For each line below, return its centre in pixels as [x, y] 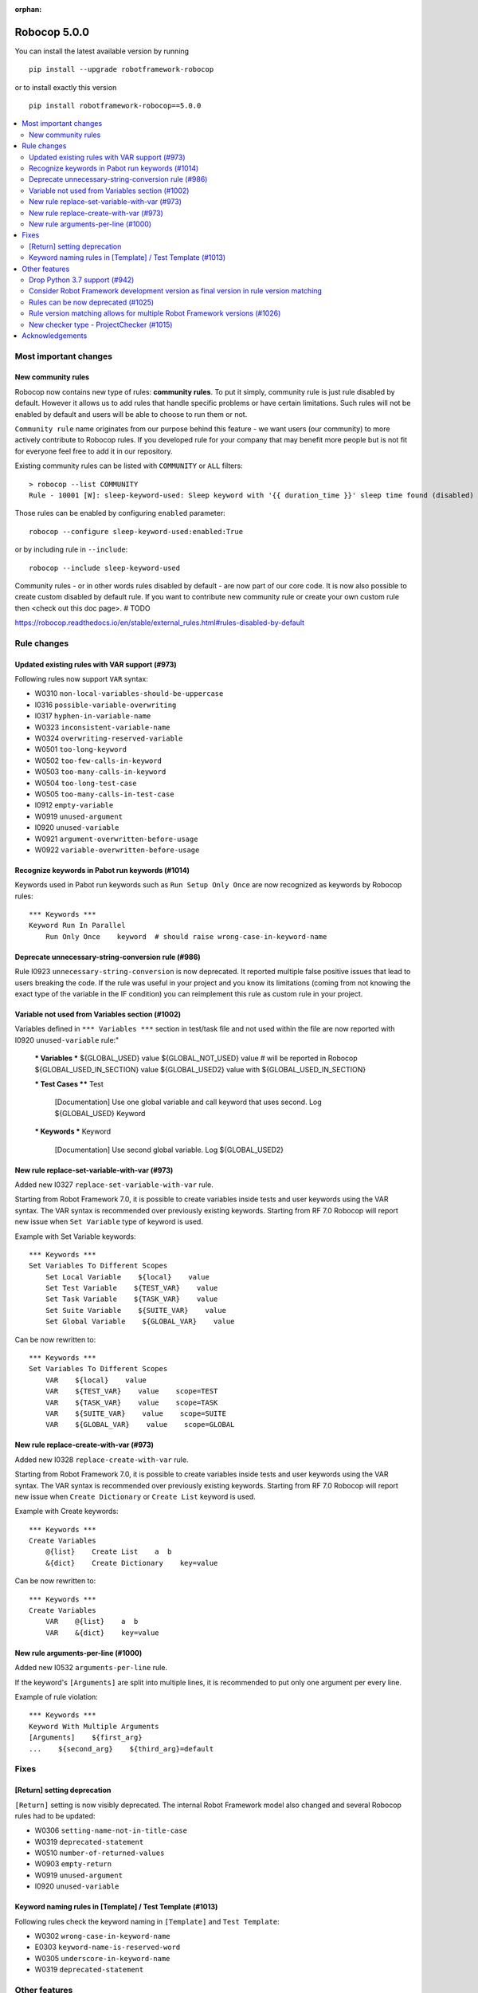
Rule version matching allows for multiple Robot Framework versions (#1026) [155, 313]
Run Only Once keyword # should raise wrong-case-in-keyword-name [186, 936]
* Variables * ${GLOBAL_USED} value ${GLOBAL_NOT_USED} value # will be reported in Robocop [196, 1058]
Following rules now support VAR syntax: [82, 679]
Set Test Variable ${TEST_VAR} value [131, 1288]
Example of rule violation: [57, 1697]
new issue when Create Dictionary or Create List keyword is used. [135, 1496]
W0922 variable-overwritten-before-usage [117, 850]
